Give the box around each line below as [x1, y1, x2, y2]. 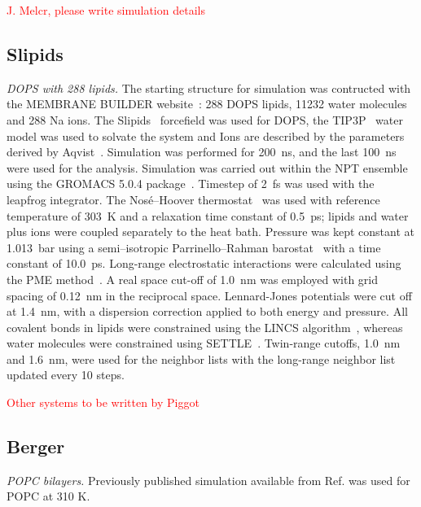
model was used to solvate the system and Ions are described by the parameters [7, 127, 405, 144]
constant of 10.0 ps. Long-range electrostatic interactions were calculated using [7, 255, 401, 272]
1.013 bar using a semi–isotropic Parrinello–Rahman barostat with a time [7, 238, 381, 256]
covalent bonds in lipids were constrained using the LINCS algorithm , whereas [7, 318, 403, 335]
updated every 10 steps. [7, 366, 125, 383]
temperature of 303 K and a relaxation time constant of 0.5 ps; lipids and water [7, 207, 409, 224]
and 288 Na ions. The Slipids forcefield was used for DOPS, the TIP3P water [7, 111, 403, 128]
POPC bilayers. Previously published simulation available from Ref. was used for [7, 471, 410, 488]
